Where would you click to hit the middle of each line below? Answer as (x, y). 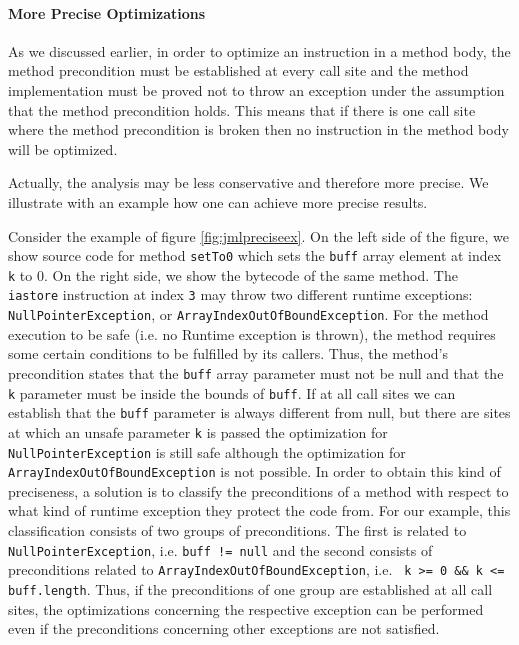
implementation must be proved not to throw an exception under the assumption (256, 89)
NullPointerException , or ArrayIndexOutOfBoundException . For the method (248, 314)
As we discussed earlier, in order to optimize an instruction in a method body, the (259, 50)
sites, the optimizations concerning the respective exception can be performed (246, 608)
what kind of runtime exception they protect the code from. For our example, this (259, 510)
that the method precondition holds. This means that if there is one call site (242, 109)
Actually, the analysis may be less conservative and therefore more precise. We (248, 182)
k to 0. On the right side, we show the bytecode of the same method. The (233, 274)
